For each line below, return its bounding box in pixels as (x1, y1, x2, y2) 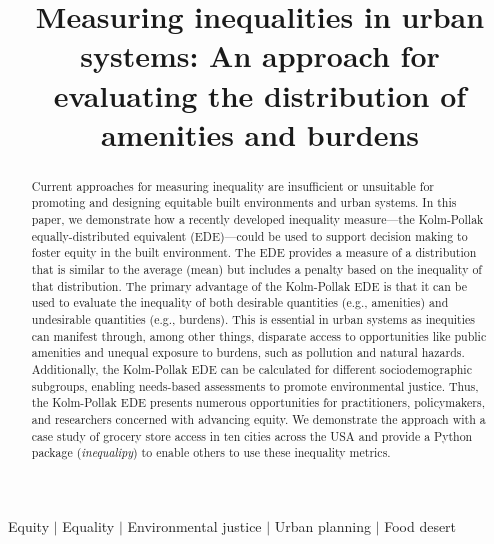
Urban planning (274, 515, 371, 536)
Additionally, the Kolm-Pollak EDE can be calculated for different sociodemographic (31, 360, 472, 377)
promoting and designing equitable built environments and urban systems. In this (31, 194, 457, 211)
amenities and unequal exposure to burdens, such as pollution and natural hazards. (31, 344, 465, 361)
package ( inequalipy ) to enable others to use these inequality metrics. (31, 444, 391, 461)
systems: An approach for (80, 35, 440, 76)
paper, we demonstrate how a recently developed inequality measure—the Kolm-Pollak (31, 211, 484, 228)
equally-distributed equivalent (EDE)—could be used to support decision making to (31, 227, 468, 244)
